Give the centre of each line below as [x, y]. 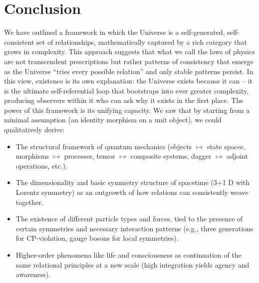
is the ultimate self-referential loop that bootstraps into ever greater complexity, [127, 90]
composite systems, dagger [171, 156]
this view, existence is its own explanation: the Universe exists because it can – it [128, 81]
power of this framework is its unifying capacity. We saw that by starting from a [127, 110]
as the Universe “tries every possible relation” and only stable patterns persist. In [129, 71]
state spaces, [226, 146]
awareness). [33, 274]
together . [29, 202]
